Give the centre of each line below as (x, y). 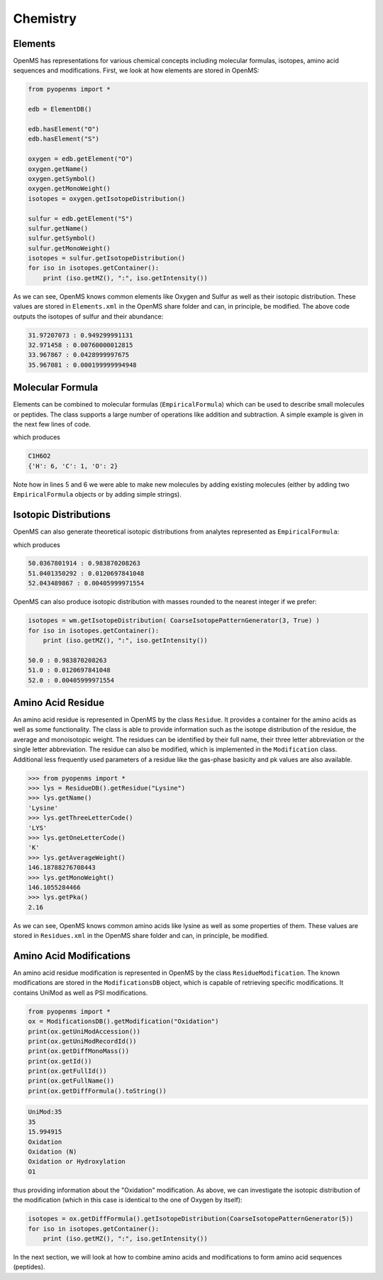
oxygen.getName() (58, 169)
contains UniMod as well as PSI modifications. (81, 993)
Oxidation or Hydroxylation (77, 1162)
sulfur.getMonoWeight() (70, 248)
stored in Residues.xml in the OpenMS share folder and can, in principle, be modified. (141, 936)
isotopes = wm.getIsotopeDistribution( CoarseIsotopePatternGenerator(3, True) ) (174, 620)
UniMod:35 (45, 1112)
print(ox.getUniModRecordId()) (83, 1041)
